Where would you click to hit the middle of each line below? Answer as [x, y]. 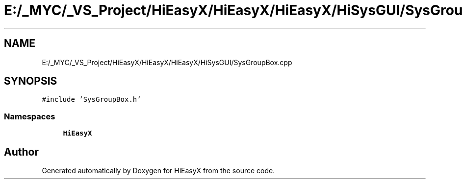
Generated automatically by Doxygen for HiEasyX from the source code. [158, 171]
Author [21, 152]
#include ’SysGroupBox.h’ [91, 100]
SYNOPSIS [31, 81]
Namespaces [30, 116]
